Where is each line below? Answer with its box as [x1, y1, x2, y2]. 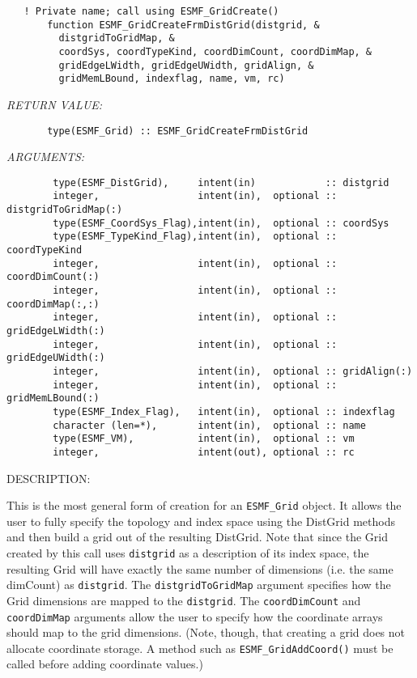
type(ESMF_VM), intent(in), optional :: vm [53, 433, 355, 445]
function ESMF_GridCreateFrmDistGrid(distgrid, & [47, 19, 320, 31]
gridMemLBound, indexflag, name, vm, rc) [58, 73, 285, 85]
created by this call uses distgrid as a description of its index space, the [6, 545, 369, 561]
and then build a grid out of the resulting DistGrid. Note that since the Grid [6, 528, 389, 545]
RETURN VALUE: [6, 95, 103, 112]
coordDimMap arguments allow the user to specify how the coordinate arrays [6, 608, 383, 625]
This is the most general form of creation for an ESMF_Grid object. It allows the [6, 497, 402, 514]
